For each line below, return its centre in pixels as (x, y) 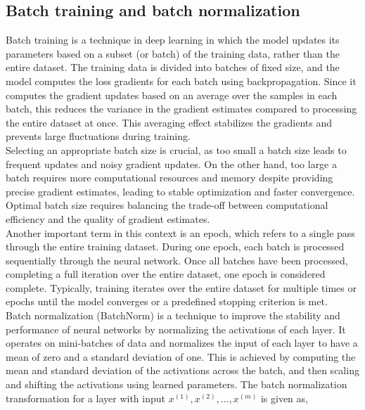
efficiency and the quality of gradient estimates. (108, 218)
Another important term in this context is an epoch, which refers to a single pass (180, 232)
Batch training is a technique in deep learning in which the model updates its (173, 40)
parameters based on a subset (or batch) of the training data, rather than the (173, 53)
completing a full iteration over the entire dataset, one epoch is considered (166, 274)
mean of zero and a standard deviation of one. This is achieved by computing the (181, 356)
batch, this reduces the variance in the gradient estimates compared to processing (181, 109)
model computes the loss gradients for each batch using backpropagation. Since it (181, 81)
